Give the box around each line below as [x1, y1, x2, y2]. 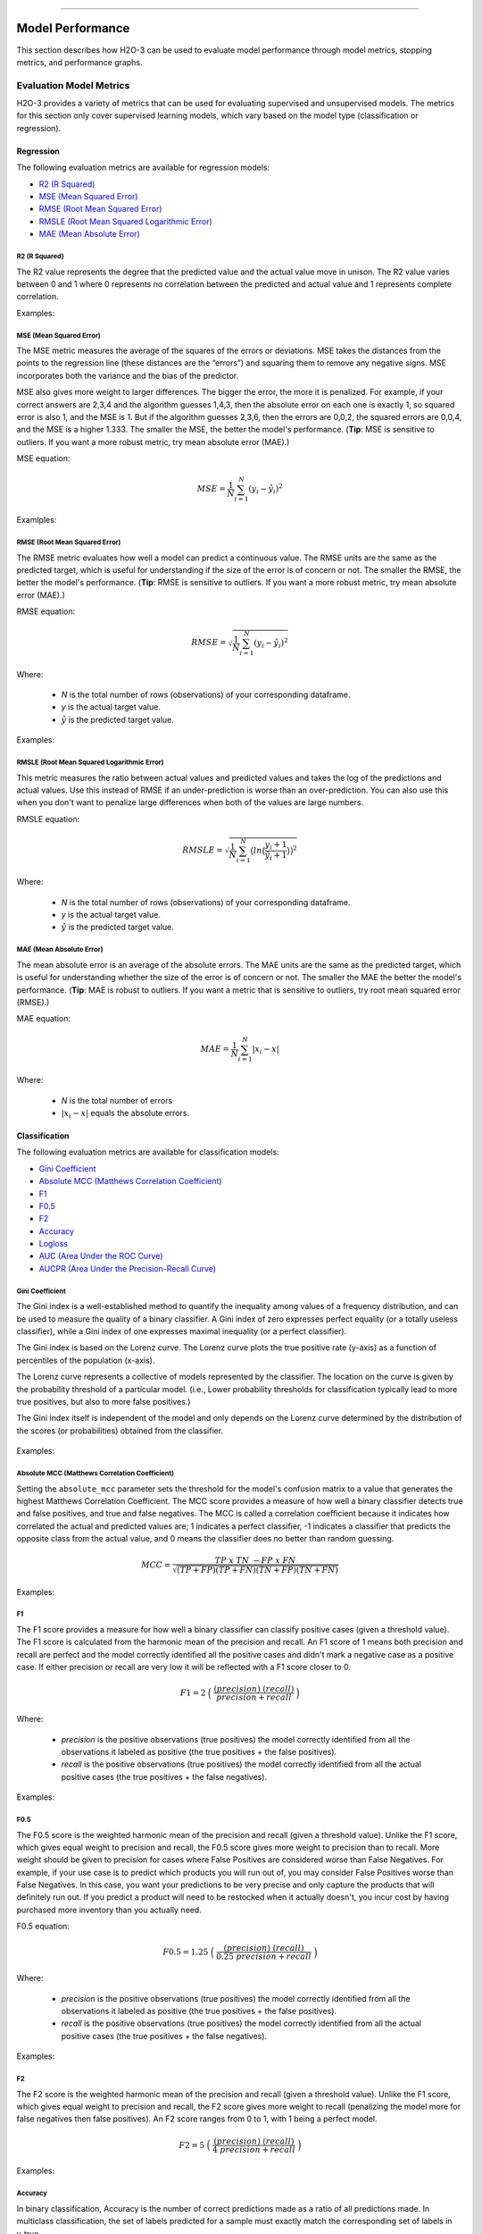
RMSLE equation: [16, 813, 80, 824]
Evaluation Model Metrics [16, 79, 130, 91]
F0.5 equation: [16, 1921, 71, 1932]
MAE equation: [16, 1013, 71, 1024]
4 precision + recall [212, 2145, 296, 2154]
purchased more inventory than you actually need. [16, 1904, 203, 1915]
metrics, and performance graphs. [16, 56, 143, 67]
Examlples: [16, 515, 57, 525]
